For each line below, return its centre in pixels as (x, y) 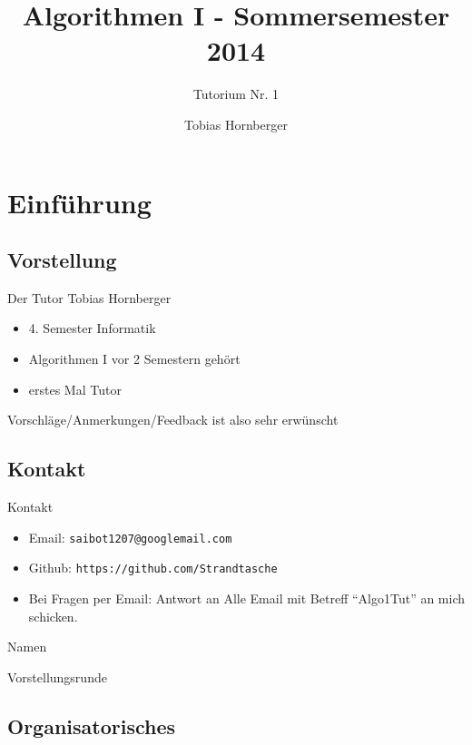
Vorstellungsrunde (57, 676)
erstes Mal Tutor (75, 389)
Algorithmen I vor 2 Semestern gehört (134, 359)
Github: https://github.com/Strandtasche (153, 568)
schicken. (53, 616)
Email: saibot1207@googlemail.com (130, 537)
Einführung (79, 202)
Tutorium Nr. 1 (236, 94)
